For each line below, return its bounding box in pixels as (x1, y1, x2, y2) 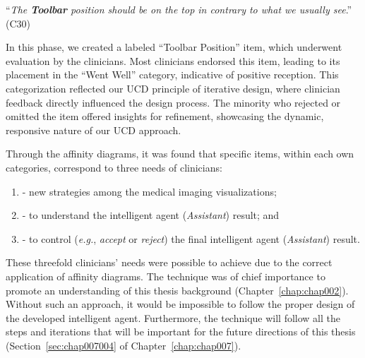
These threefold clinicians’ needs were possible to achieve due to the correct (6, 255, 333, 270)
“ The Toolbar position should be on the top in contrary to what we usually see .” (6, 2, 352, 16)
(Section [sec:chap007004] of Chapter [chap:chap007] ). (6, 338, 241, 352)
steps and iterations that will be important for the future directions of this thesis (6, 324, 356, 339)
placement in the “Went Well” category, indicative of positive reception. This (6, 67, 339, 82)
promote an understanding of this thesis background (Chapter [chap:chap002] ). (6, 282, 349, 297)
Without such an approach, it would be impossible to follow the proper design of (6, 297, 355, 311)
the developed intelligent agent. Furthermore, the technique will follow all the (6, 310, 340, 325)
